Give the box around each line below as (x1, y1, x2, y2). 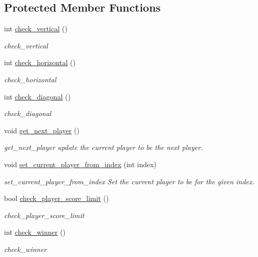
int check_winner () (4, 227, 66, 237)
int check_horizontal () (4, 57, 76, 68)
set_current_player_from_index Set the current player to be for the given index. (4, 176, 254, 186)
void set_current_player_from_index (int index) (4, 159, 157, 169)
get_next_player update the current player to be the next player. (4, 142, 203, 152)
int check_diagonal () (4, 91, 71, 101)
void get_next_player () (4, 125, 80, 135)
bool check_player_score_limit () (4, 193, 109, 203)
